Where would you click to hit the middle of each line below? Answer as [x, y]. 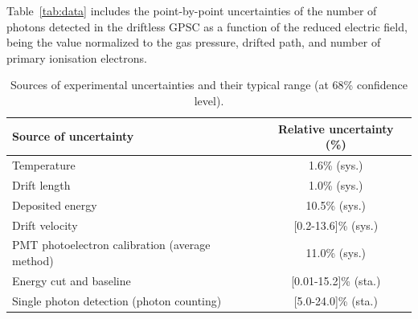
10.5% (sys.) [336, 204]
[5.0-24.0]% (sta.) [336, 300]
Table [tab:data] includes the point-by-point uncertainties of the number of [192, 10]
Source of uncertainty [73, 136]
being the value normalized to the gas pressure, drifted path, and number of [194, 42]
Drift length [41, 184]
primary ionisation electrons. [77, 57]
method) [33, 260]
